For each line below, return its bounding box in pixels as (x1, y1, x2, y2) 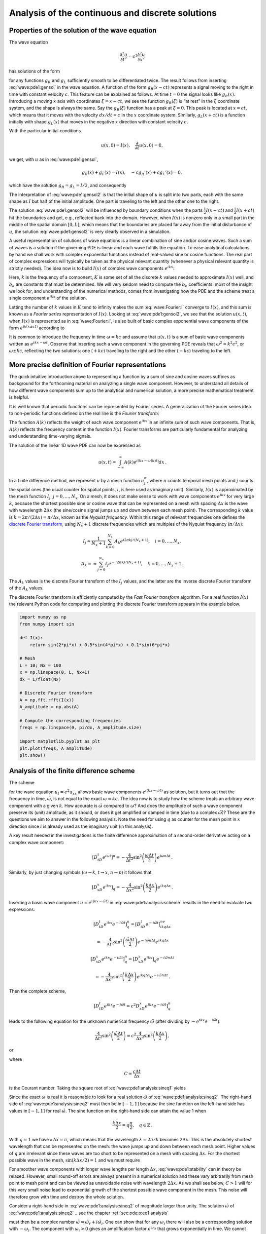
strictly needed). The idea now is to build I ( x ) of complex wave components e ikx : (9, 265, 175, 271)
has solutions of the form (9, 68, 60, 74)
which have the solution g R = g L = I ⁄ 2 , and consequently (9, 183, 127, 190)
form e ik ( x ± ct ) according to (9, 324, 65, 331)
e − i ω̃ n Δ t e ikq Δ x (137, 938, 169, 945)
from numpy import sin (19, 621, 74, 627)
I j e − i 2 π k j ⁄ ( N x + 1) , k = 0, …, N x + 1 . (105, 560, 184, 568)
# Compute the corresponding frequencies (19, 718, 121, 723)
